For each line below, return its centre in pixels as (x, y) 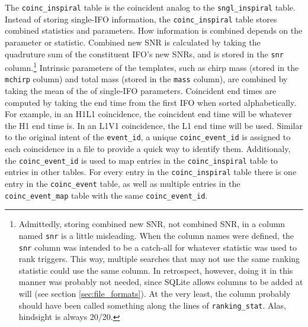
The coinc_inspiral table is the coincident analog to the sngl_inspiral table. (150, 7)
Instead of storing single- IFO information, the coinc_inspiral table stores (141, 19)
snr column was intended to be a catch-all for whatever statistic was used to (158, 247)
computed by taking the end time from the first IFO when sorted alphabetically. (151, 102)
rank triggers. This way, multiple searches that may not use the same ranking (159, 259)
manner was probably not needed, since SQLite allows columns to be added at (161, 282)
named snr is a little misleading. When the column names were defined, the (156, 235)
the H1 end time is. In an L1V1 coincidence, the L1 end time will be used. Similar (154, 125)
